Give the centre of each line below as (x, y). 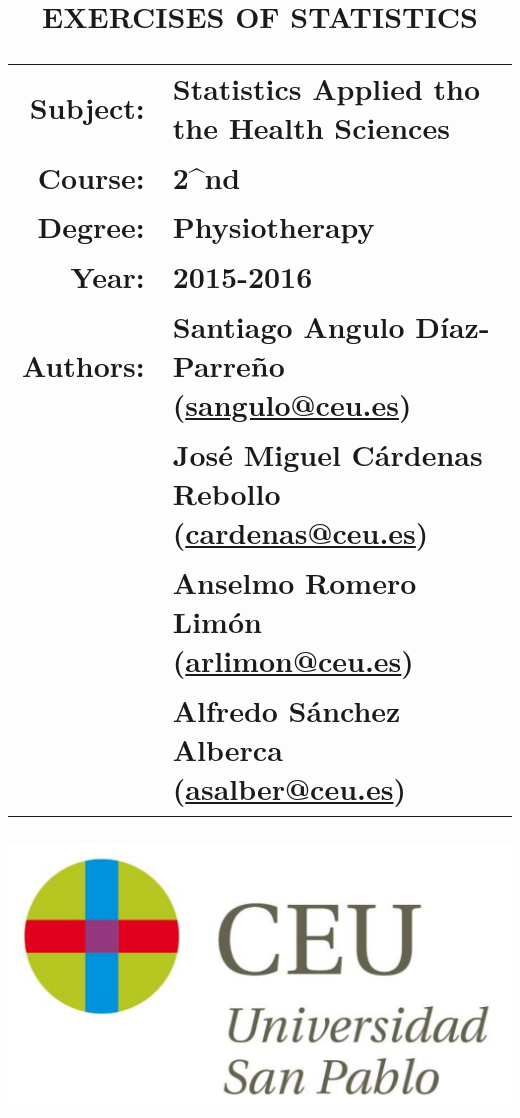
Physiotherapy (273, 226)
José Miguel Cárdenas (327, 453)
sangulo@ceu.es (292, 404)
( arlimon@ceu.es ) (293, 660)
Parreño (228, 365)
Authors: (83, 365)
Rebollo (226, 493)
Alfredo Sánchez (286, 710)
